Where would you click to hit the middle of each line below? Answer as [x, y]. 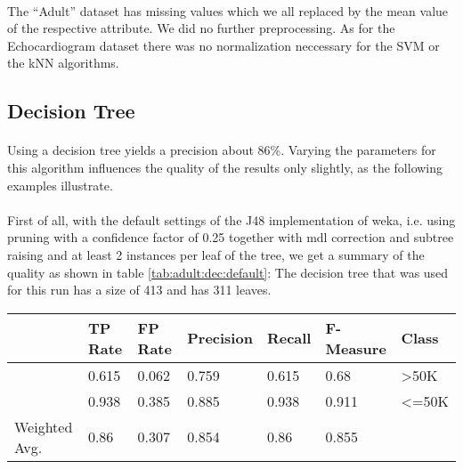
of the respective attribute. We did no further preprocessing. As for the [201, 28]
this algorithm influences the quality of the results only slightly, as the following [225, 167]
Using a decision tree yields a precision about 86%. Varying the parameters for [222, 150]
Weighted [44, 426]
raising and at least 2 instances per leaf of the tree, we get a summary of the [216, 254]
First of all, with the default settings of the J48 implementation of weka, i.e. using [231, 219]
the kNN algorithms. [63, 63]
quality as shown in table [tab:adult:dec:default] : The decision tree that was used [228, 272]
